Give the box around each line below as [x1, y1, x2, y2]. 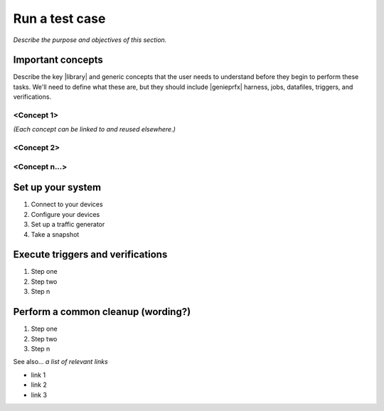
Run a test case [13, 11, 106, 26]
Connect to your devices [31, 200, 103, 209]
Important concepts [13, 54, 103, 66]
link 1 [31, 370, 46, 379]
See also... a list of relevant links [13, 358, 108, 366]
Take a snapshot [31, 230, 80, 238]
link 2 [31, 380, 48, 389]
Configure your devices [31, 210, 100, 218]
